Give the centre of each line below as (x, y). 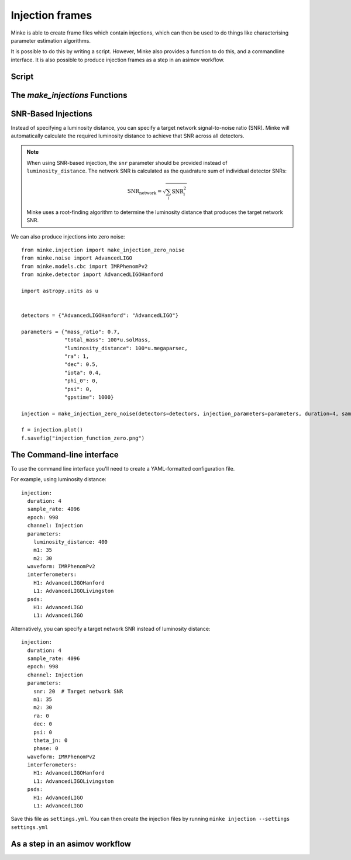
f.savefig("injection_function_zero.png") (83, 438)
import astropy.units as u (60, 291)
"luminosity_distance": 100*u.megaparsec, (126, 348)
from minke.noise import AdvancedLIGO (77, 258)
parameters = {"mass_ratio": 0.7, (70, 331)
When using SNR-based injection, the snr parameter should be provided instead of (127, 163)
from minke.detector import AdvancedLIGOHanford (92, 274)
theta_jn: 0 (50, 740)
